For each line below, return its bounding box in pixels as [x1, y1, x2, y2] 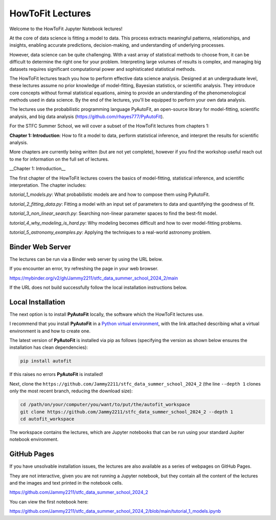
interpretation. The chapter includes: [9, 182, 87, 188]
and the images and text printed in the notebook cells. [9, 480, 123, 486]
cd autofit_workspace [20, 416, 75, 422]
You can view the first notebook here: [9, 498, 89, 505]
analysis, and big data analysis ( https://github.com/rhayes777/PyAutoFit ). [9, 113, 164, 119]
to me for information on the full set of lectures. [9, 156, 109, 162]
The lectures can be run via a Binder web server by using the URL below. [9, 256, 163, 262]
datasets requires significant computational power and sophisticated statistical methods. [9, 66, 196, 72]
